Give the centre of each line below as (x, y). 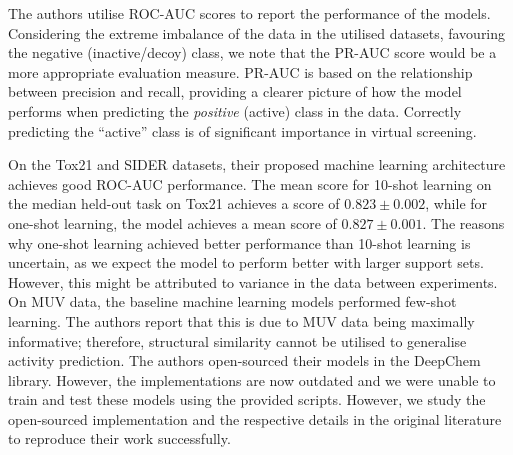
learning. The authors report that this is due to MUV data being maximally (241, 320)
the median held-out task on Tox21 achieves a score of (174, 203)
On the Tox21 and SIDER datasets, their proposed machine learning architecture (257, 164)
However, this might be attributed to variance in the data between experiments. (253, 281)
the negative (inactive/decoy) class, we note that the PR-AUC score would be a (252, 52)
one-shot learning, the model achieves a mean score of (172, 222)
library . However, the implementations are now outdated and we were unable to (252, 379)
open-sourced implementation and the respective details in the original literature (255, 418)
